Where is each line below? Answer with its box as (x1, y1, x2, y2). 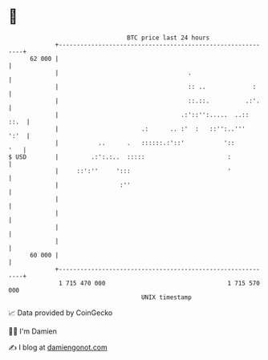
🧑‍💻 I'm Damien (8, 326, 58, 336)
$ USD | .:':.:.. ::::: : (8, 152, 231, 161)
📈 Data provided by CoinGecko (8, 308, 113, 318)
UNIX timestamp (140, 293, 193, 301)
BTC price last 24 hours (127, 34, 210, 42)
